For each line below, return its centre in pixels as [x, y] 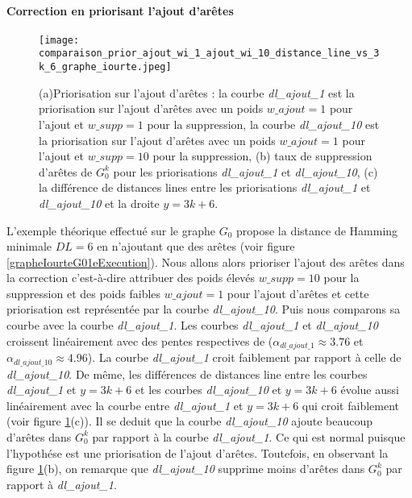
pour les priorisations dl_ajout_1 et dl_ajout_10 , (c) [246, 171]
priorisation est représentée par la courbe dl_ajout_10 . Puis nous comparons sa [204, 309]
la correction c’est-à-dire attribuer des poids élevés [131, 278]
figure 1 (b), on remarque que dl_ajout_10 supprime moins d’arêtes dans [186, 469]
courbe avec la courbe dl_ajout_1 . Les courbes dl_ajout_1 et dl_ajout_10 [192, 325]
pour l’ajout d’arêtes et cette [298, 293]
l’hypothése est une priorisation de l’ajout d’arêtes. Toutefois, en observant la [198, 452]
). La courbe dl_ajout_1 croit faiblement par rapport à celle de [244, 357]
